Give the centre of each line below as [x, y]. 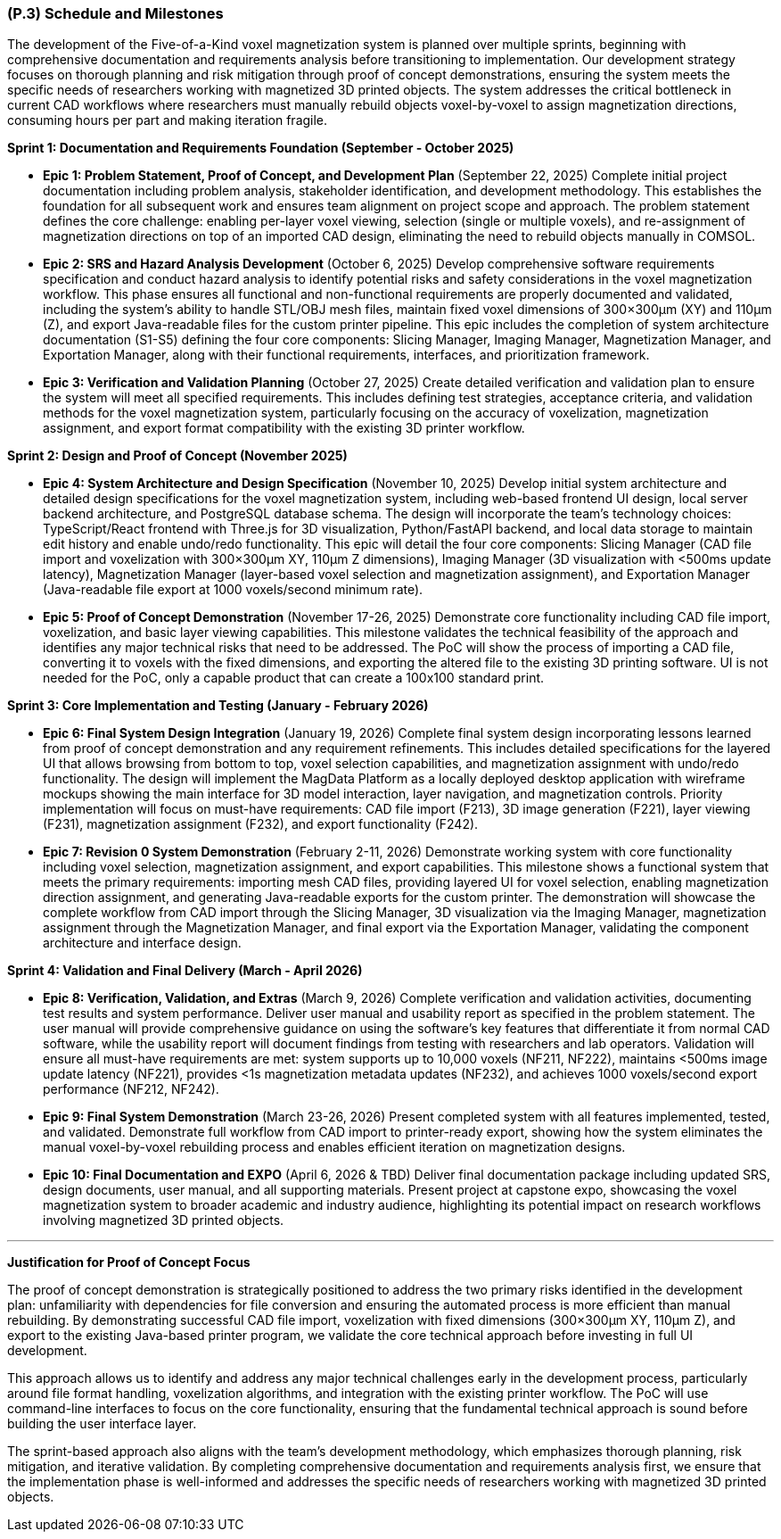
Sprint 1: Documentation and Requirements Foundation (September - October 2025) [261, 148]
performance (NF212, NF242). [131, 1089]
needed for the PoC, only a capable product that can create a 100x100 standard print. [294, 678]
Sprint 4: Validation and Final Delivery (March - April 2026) [185, 971]
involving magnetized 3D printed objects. [164, 1220]
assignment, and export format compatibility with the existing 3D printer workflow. [284, 428]
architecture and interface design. [142, 943]
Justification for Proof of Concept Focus [129, 1262]
